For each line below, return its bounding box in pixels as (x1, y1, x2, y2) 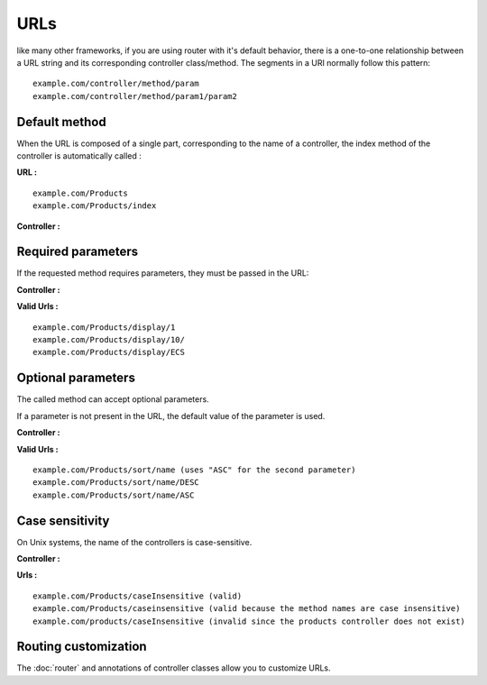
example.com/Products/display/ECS (32, 347, 185, 358)
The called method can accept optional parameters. (16, 394, 209, 405)
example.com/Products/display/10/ (32, 334, 185, 345)
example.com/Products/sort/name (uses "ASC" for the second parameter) (32, 464, 356, 475)
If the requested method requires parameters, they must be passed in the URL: (16, 268, 309, 279)
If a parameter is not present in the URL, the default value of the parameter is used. (16, 410, 326, 421)
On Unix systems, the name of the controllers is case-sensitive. (16, 536, 253, 547)
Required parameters (16, 244, 139, 260)
